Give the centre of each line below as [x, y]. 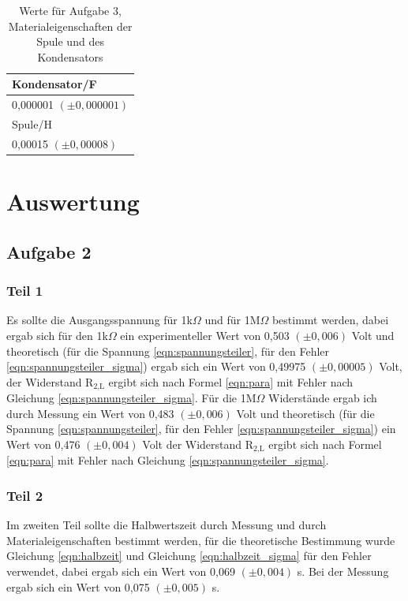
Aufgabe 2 [49, 251]
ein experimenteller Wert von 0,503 [205, 335]
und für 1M [232, 320]
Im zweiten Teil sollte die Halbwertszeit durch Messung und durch [167, 525]
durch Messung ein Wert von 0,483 [90, 413]
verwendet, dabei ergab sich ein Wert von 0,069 [121, 571]
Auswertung [73, 202]
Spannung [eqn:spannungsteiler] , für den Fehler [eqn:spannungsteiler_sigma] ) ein [201, 429]
